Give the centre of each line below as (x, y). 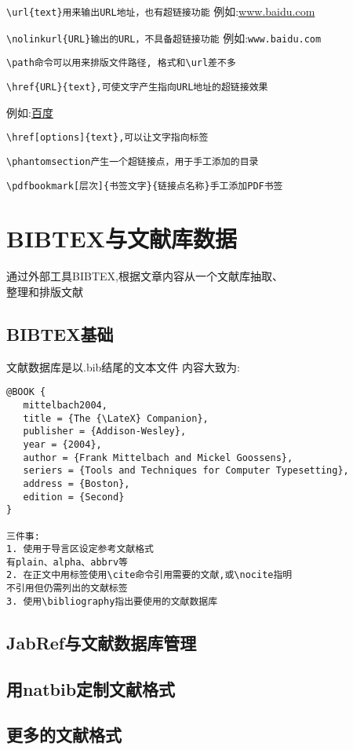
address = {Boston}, (76, 483)
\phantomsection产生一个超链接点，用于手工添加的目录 (133, 161)
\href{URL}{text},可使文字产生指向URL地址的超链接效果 (137, 87)
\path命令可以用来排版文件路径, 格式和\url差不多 (121, 63)
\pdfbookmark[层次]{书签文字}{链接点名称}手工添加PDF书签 (145, 186)
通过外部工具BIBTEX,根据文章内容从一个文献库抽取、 (145, 276)
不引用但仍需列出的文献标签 (67, 589)
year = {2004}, (62, 444)
